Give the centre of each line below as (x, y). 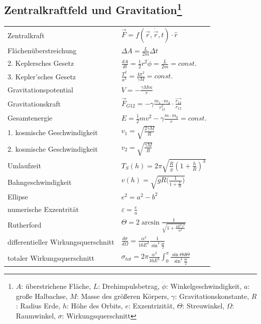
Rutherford (25, 224)
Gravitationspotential (40, 89)
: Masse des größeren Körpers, (123, 296)
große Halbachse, (42, 296)
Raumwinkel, (36, 315)
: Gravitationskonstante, (212, 296)
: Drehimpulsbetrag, (129, 286)
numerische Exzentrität (43, 209)
